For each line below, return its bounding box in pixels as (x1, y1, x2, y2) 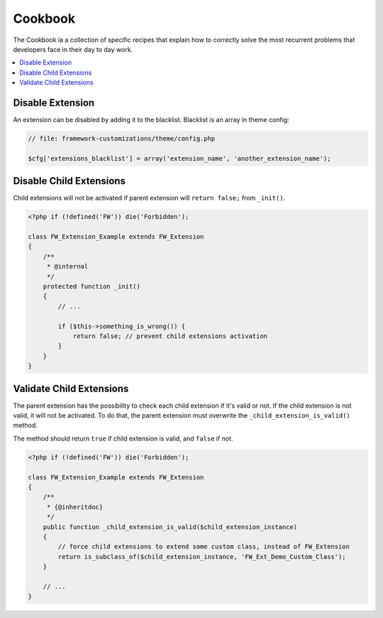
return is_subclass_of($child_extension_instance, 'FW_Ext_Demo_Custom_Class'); (57, 553, 347, 560)
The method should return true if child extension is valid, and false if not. (13, 434, 233, 443)
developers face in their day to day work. (13, 45, 133, 53)
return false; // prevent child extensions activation (72, 332, 268, 340)
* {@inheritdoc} (46, 503, 104, 511)
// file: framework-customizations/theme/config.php (28, 135, 216, 142)
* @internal (46, 263, 89, 271)
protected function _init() (43, 283, 141, 291)
